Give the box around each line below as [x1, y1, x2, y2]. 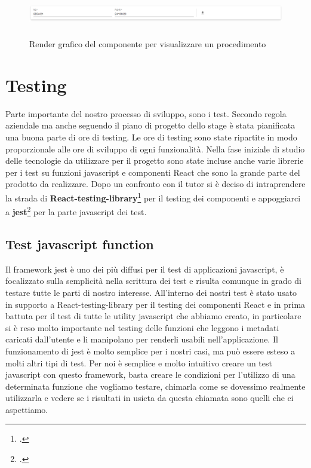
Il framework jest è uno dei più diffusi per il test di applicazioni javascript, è [5, 262, 284, 275]
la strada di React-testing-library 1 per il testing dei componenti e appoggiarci [5, 190, 301, 204]
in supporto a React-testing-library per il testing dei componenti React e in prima [5, 298, 306, 310]
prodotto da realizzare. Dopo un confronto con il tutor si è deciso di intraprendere [5, 178, 306, 190]
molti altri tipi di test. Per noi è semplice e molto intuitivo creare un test [5, 356, 272, 369]
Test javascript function [5, 234, 154, 253]
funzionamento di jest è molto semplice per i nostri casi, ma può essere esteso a [5, 344, 295, 357]
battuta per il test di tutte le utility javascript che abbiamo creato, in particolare [5, 310, 301, 322]
